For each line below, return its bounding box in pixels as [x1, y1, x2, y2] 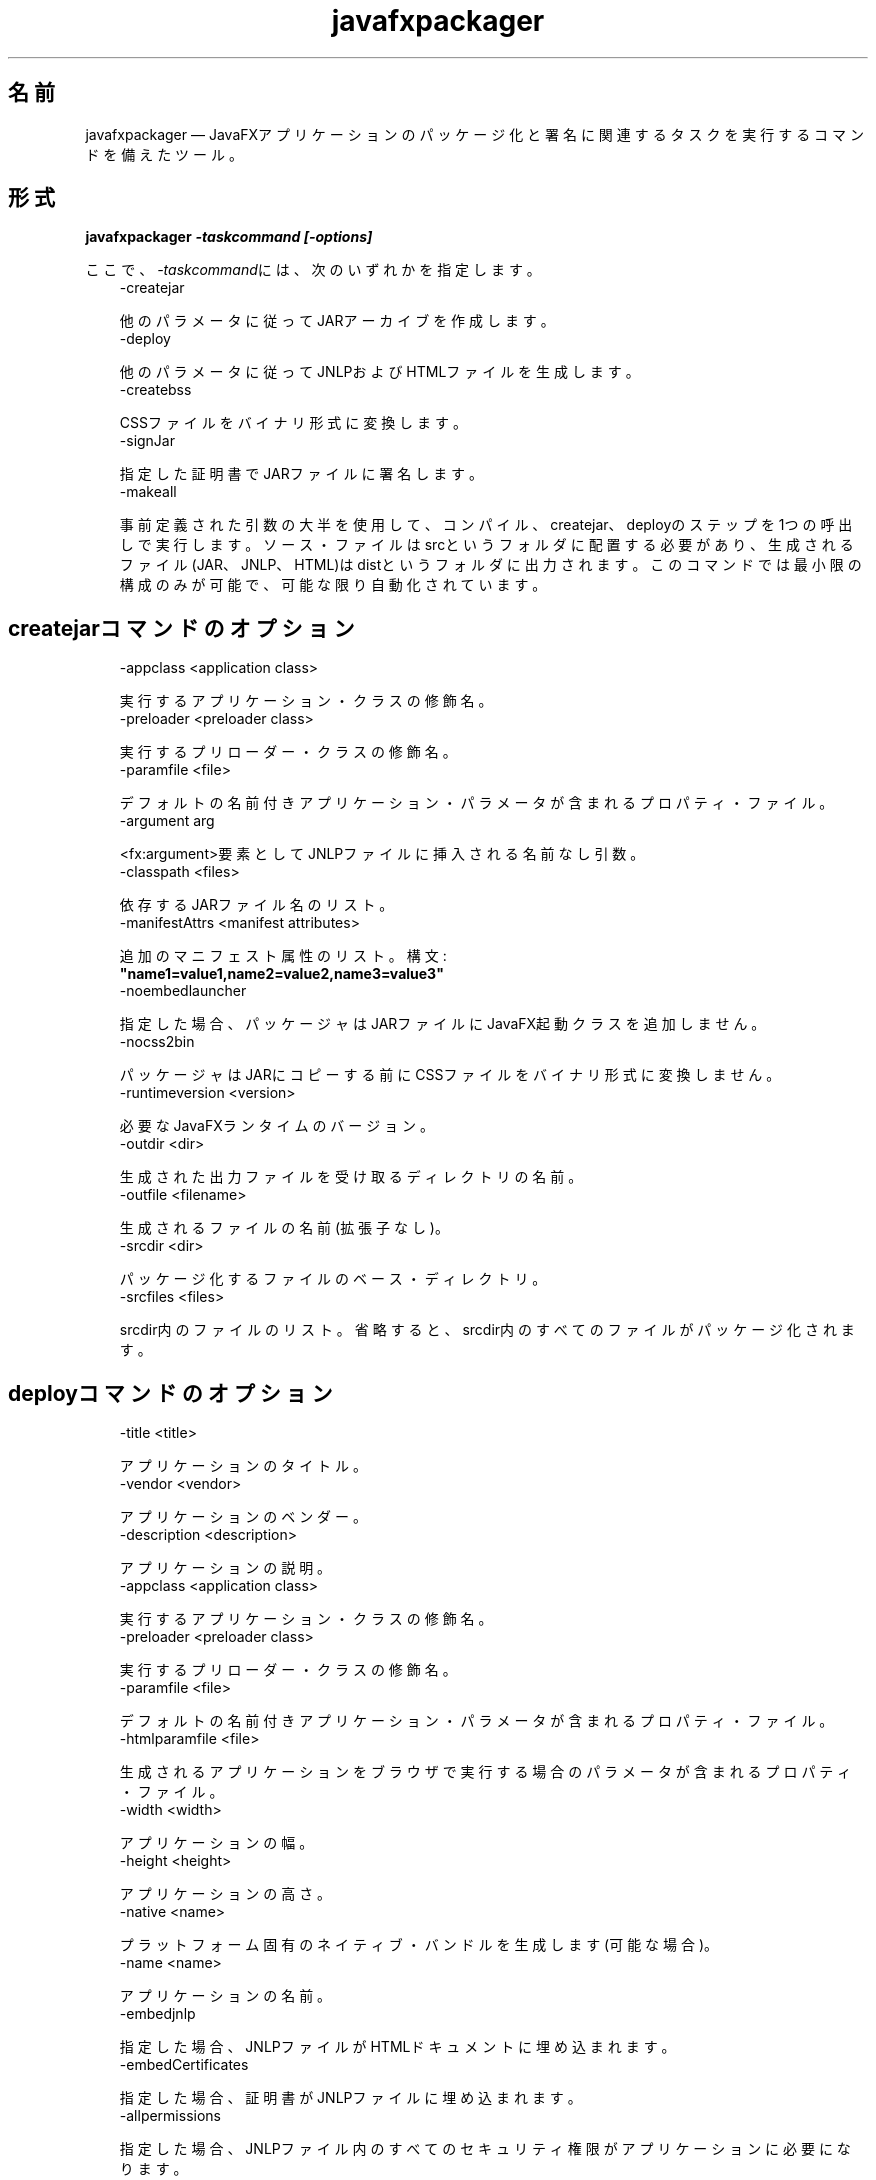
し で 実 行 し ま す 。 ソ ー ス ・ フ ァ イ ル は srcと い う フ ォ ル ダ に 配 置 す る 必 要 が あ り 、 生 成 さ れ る [119, 536, 854, 554]
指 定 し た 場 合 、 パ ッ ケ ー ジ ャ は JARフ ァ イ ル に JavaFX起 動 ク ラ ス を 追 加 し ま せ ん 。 [119, 1015, 766, 1033]
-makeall [119, 483, 177, 501]
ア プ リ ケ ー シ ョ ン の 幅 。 [119, 1834, 314, 1852]
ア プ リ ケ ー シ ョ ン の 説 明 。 [119, 1559, 332, 1577]
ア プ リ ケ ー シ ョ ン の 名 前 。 [119, 1987, 332, 2005]
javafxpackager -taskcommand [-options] [85, 228, 373, 246]
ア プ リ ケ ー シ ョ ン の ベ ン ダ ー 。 [119, 1508, 367, 1526]
